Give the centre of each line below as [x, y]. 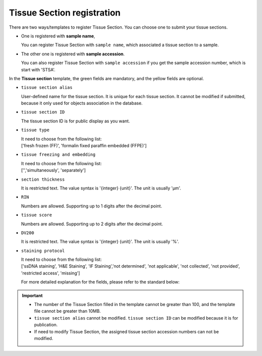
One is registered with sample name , [58, 36]
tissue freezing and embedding [58, 155]
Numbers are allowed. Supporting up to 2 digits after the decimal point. [92, 224]
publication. [46, 325]
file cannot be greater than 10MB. [68, 311]
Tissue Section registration [65, 13]
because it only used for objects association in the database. [82, 103]
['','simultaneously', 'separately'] [53, 170]
